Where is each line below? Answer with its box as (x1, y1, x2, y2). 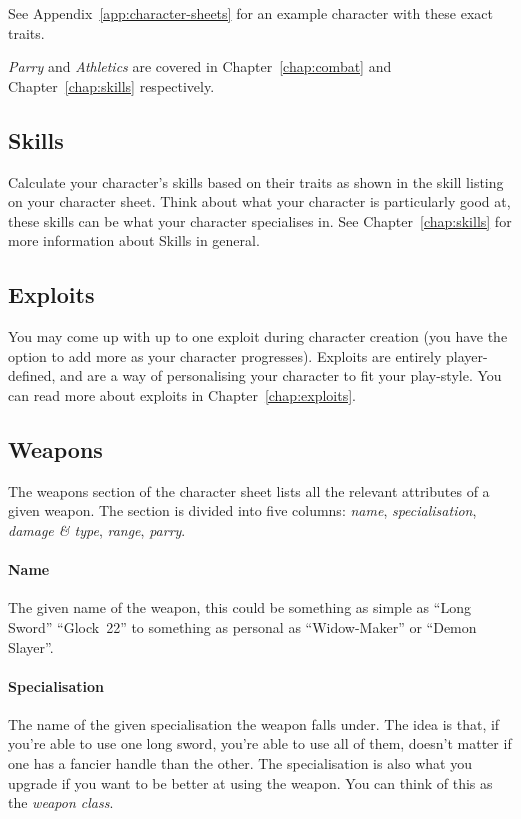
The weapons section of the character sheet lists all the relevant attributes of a (8, 480, 490, 501)
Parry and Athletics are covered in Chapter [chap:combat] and (8, 56, 392, 77)
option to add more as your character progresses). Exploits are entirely (8, 345, 442, 366)
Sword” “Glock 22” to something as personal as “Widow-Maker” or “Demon (8, 616, 477, 637)
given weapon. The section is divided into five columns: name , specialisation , (8, 500, 477, 521)
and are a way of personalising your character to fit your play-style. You (60, 365, 502, 386)
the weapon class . (8, 792, 114, 813)
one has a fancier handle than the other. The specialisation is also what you (8, 753, 473, 774)
